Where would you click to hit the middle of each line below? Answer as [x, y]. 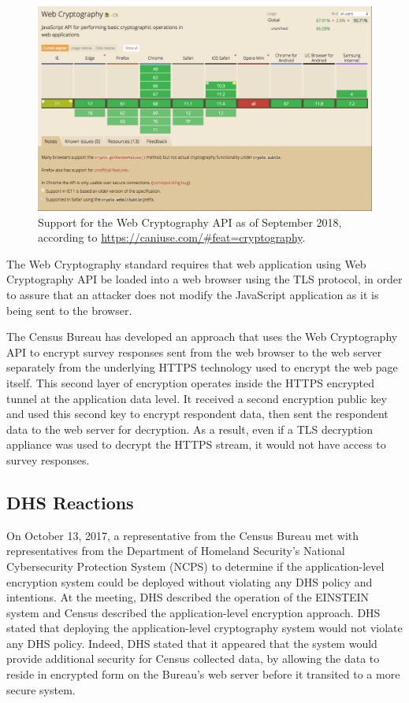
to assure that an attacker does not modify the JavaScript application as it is [193, 294]
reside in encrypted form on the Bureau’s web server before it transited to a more [203, 674]
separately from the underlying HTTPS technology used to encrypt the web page [202, 367]
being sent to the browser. [69, 310]
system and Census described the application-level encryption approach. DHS [193, 612]
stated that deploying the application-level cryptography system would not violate [204, 628]
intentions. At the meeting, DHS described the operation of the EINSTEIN [188, 597]
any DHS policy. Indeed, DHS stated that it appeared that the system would [192, 643]
